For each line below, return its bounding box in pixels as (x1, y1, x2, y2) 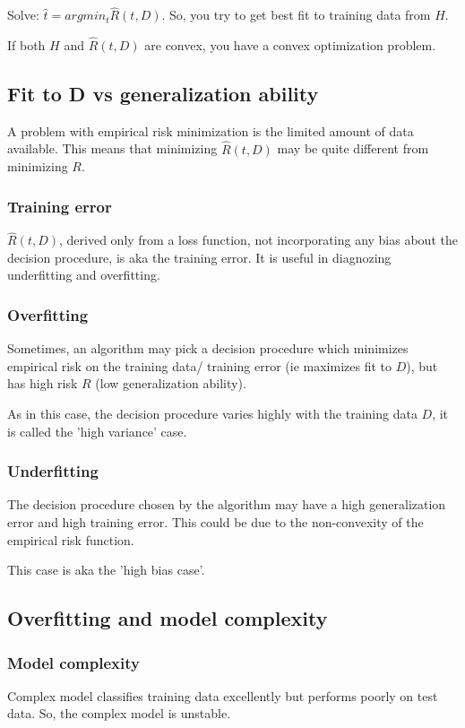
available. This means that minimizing (7, 139, 218, 158)
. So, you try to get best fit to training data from (161, 5, 431, 24)
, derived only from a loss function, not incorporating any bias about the (59, 230, 458, 249)
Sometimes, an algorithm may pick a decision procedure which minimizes (7, 339, 409, 358)
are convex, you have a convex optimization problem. (144, 36, 436, 55)
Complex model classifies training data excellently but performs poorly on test (7, 686, 438, 705)
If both (7, 36, 46, 55)
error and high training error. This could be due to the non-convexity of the (7, 513, 424, 532)
